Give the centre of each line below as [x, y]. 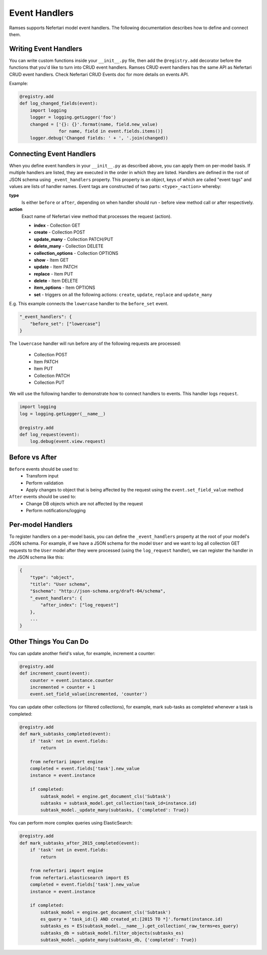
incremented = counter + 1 [63, 687]
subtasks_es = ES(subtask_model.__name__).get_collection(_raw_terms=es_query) [139, 926]
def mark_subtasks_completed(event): [65, 734]
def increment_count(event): [55, 673]
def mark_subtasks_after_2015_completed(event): [80, 843]
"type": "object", [52, 577]
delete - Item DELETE [56, 281]
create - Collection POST [60, 232]
